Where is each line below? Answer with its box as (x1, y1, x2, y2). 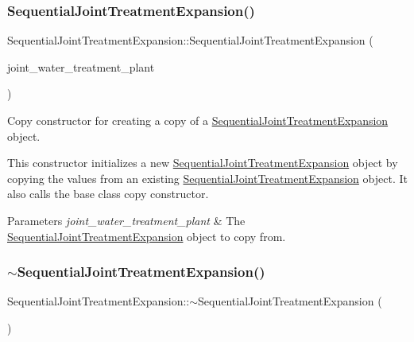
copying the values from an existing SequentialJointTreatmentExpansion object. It (7, 169, 408, 186)
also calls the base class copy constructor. (7, 185, 209, 202)
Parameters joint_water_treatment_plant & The (7, 212, 246, 228)
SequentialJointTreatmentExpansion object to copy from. (7, 227, 286, 244)
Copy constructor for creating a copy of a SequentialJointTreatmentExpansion (7, 112, 389, 128)
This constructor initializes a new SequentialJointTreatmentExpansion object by (7, 154, 398, 171)
